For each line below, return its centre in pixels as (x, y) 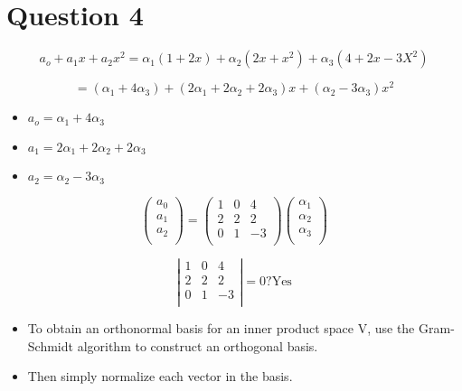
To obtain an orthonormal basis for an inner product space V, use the (221, 328)
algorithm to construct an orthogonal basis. (198, 345)
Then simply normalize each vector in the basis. (160, 376)
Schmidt (50, 345)
